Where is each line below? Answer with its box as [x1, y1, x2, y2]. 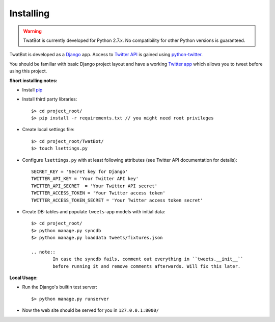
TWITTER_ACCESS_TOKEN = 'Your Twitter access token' [31, 190, 166, 196]
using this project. [9, 68, 47, 74]
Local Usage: [9, 275, 38, 281]
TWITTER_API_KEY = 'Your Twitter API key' [31, 176, 139, 182]
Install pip [22, 87, 43, 93]
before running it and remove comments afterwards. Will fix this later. [52, 263, 241, 269]
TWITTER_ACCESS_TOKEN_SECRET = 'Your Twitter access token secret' [31, 197, 203, 203]
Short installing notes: [9, 77, 58, 84]
